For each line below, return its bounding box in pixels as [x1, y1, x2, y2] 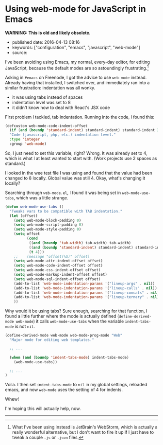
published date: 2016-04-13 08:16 [12, 39, 80, 45]
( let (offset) [9, 213, 38, 218]
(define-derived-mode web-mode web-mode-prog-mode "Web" [5, 333, 123, 338]
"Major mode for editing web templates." [9, 338, 95, 342]
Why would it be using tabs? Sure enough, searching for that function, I [5, 308, 147, 314]
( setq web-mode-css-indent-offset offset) [14, 267, 101, 273]
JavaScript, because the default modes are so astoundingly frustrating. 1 [5, 64, 149, 71]
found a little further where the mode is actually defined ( [5, 313, 119, 319]
